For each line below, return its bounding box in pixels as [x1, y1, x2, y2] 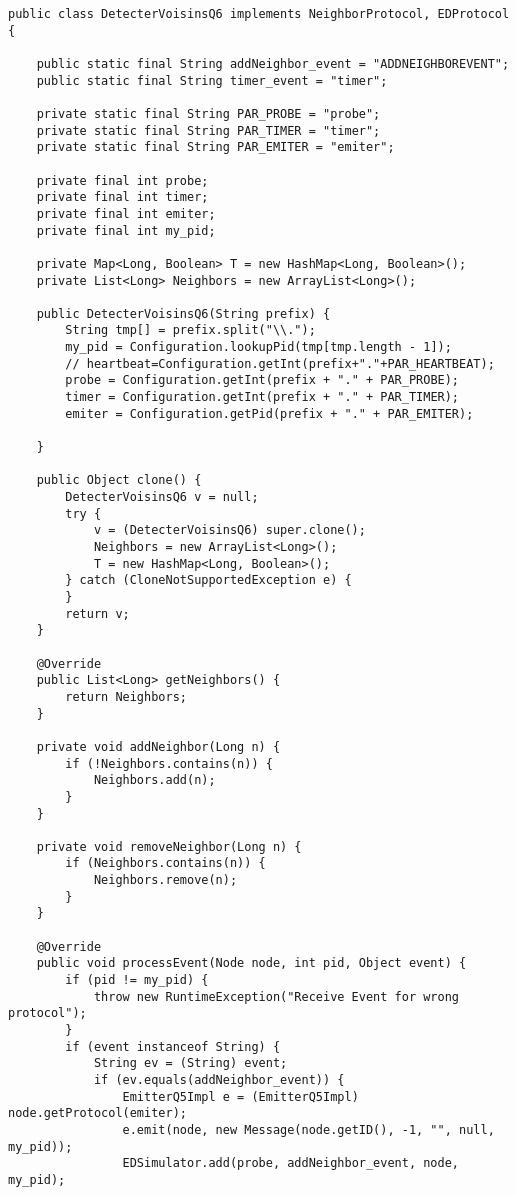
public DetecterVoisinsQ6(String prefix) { [36, 306, 331, 321]
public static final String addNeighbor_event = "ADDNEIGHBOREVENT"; [36, 56, 510, 71]
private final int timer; [36, 190, 209, 205]
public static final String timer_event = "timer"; [36, 73, 388, 88]
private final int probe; [36, 173, 209, 188]
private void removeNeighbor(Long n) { [36, 839, 302, 854]
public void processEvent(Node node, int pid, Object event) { [36, 956, 467, 971]
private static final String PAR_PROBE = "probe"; [36, 106, 381, 121]
